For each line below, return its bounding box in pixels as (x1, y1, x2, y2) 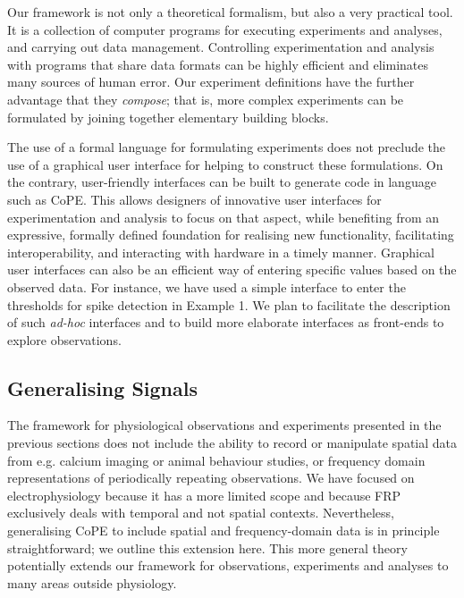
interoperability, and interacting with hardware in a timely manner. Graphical (7, 242, 435, 261)
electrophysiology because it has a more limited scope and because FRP (7, 485, 401, 504)
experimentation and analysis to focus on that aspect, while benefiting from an (7, 207, 440, 226)
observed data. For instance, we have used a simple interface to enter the (7, 277, 406, 296)
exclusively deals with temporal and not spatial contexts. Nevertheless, (7, 503, 394, 522)
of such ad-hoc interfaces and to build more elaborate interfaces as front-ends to (7, 313, 444, 332)
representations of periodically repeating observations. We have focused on (7, 468, 415, 487)
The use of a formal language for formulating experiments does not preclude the (7, 138, 446, 156)
